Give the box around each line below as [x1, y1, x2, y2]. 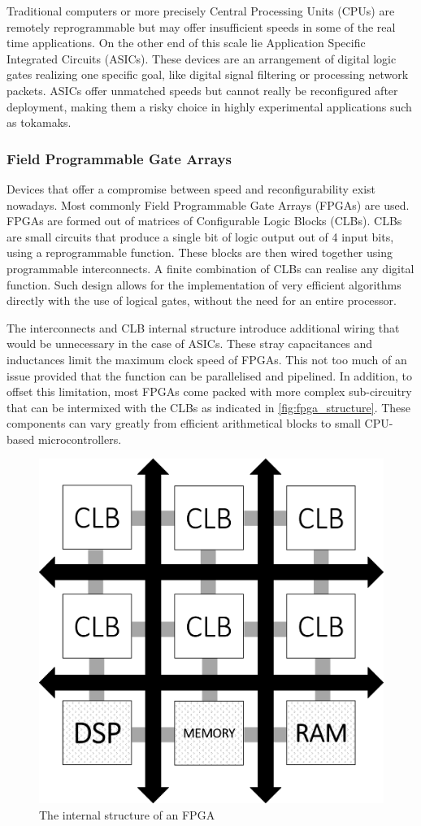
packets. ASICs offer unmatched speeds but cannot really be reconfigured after [7, 81, 398, 98]
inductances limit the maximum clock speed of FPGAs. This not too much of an [7, 350, 407, 367]
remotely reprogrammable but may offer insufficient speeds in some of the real [7, 18, 396, 35]
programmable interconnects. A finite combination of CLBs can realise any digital [7, 259, 414, 276]
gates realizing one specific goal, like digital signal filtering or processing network [7, 66, 409, 83]
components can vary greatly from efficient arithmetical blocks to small [7, 415, 361, 432]
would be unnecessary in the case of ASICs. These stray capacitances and [7, 335, 373, 352]
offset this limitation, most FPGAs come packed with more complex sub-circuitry [7, 383, 412, 400]
